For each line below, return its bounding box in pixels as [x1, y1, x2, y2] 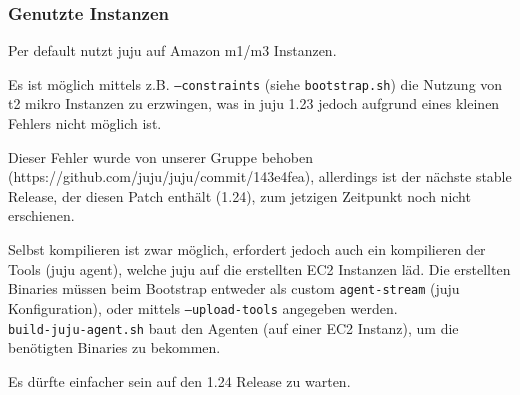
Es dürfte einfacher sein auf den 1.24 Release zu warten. [8, 370, 351, 391]
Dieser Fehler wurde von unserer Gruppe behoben [8, 146, 314, 167]
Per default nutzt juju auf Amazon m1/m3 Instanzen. [8, 40, 337, 61]
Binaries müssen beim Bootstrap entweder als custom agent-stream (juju [8, 278, 460, 299]
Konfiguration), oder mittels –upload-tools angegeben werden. [8, 297, 398, 318]
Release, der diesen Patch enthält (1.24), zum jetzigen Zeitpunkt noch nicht [8, 185, 471, 206]
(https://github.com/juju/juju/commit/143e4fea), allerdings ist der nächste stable [8, 166, 512, 187]
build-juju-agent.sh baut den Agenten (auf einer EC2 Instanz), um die [8, 317, 459, 338]
